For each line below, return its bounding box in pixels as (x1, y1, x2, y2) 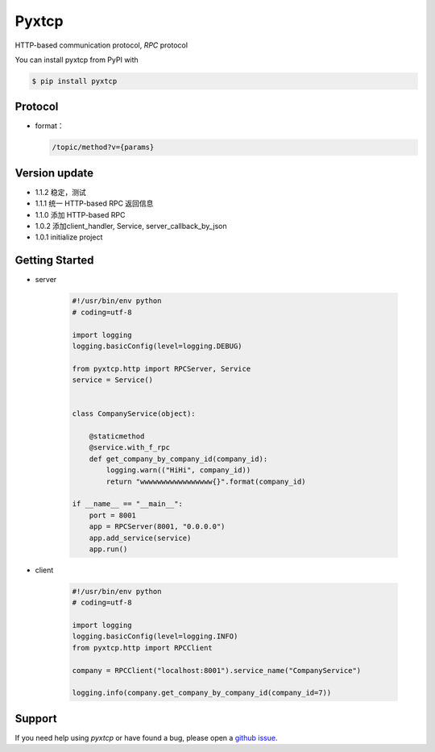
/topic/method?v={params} (52, 143, 155, 152)
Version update (14, 166, 94, 180)
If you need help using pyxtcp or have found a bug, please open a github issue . (14, 733, 278, 742)
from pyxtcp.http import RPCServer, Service (72, 364, 251, 373)
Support (14, 712, 57, 725)
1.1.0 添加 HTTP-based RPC (35, 210, 126, 219)
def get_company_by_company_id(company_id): (89, 454, 268, 463)
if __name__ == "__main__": (72, 500, 183, 509)
